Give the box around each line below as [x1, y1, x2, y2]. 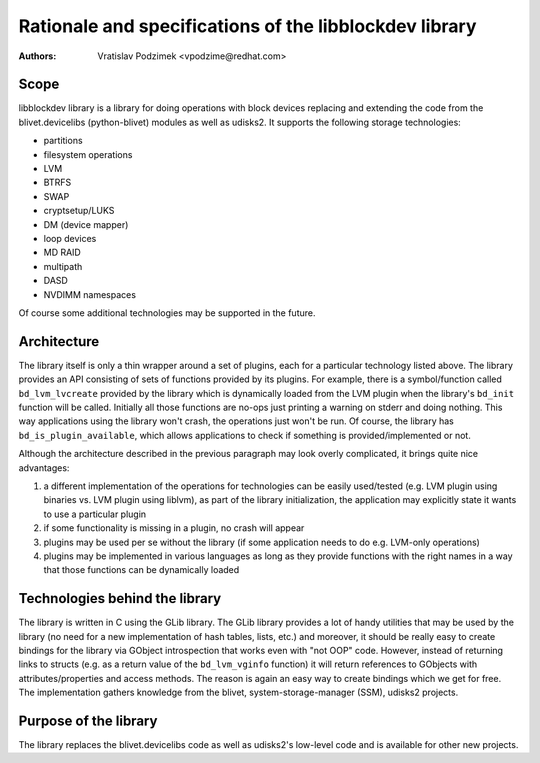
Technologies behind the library [18, 590, 222, 607]
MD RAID [43, 246, 82, 259]
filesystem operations [43, 148, 133, 160]
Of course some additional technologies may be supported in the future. [18, 306, 316, 319]
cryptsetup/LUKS [43, 205, 115, 217]
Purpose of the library [18, 712, 158, 729]
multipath [43, 260, 83, 272]
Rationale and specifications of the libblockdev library [18, 15, 477, 37]
